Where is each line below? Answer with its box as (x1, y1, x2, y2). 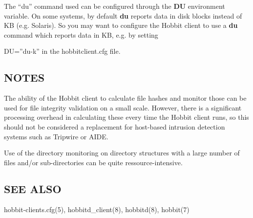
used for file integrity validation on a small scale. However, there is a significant (4, 102, 242, 112)
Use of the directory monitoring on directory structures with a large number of (4, 148, 240, 158)
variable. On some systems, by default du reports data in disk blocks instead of (4, 10, 242, 21)
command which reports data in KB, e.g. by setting (4, 29, 158, 40)
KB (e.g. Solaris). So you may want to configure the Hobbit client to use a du (4, 20, 238, 30)
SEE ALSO (4, 181, 62, 196)
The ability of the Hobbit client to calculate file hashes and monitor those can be (4, 93, 247, 103)
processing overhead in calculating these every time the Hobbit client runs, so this (4, 112, 249, 122)
